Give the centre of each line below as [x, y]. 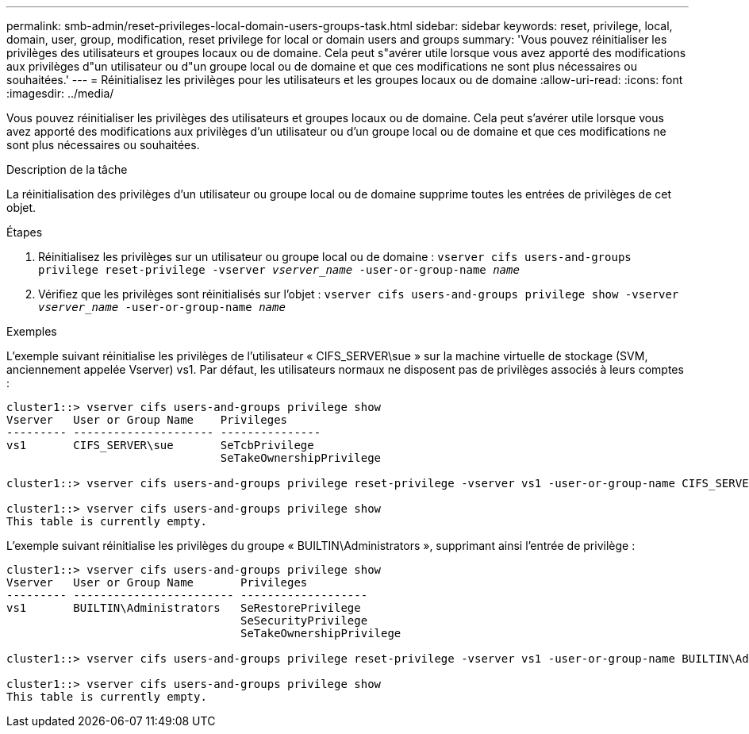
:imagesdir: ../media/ [60, 93]
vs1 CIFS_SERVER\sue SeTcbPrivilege [160, 445]
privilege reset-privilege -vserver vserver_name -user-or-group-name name [279, 270]
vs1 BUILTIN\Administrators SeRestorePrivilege [184, 608]
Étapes [25, 232]
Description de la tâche [67, 169]
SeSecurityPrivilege [304, 621]
